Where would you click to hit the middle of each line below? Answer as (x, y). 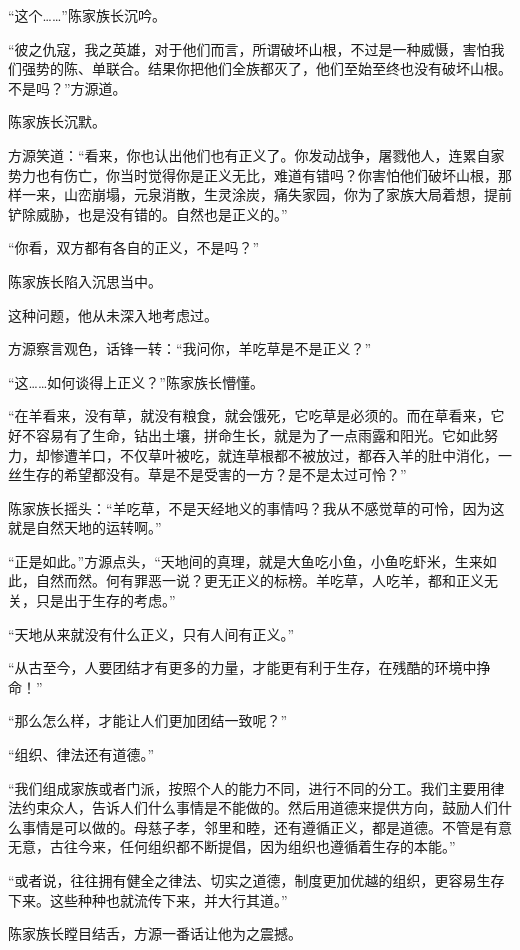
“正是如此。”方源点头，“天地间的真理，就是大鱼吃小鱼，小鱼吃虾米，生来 (245, 560)
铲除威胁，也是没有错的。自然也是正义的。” (148, 213)
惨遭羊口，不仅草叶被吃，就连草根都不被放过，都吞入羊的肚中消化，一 (280, 454)
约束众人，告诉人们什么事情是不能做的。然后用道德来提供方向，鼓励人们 (259, 807)
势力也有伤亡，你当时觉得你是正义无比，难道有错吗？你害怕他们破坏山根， (253, 174)
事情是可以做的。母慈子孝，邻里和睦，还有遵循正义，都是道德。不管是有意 (266, 826)
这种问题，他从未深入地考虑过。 (113, 314)
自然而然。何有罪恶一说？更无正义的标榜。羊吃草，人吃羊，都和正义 (259, 580)
